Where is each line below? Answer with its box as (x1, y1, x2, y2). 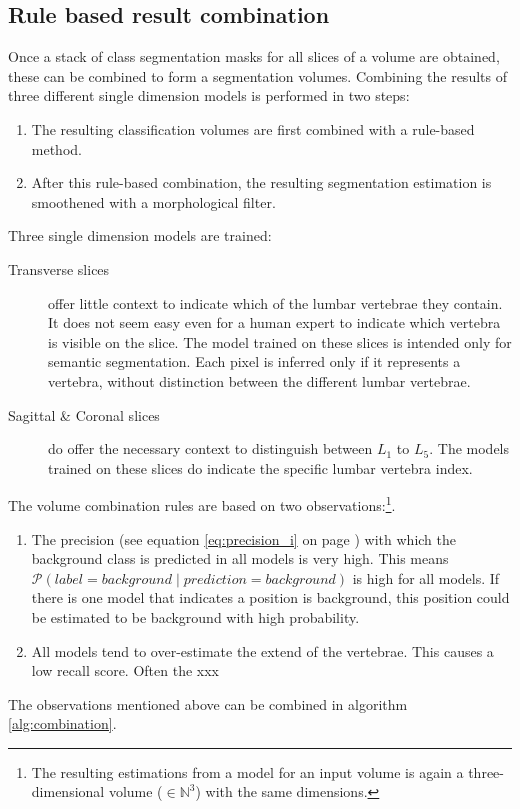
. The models (429, 438, 510, 459)
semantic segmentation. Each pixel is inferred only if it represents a (48, 351, 461, 372)
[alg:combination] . (8, 713, 117, 734)
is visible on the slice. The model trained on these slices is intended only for (48, 331, 512, 352)
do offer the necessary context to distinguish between (48, 438, 373, 459)
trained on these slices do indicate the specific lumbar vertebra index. (48, 457, 473, 478)
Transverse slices (8, 258, 110, 279)
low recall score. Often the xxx (31, 660, 219, 681)
